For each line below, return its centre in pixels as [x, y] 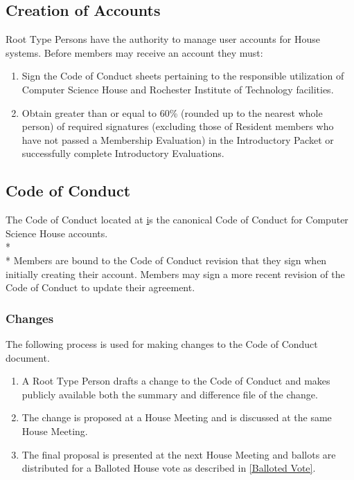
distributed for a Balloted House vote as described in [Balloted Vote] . [169, 468]
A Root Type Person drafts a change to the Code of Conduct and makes [176, 381]
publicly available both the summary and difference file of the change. [170, 394]
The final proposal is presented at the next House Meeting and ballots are [179, 454]
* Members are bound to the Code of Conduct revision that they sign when [166, 260]
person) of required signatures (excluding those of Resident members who [178, 126]
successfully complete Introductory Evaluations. [123, 153]
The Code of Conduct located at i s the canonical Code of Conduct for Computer [177, 220]
